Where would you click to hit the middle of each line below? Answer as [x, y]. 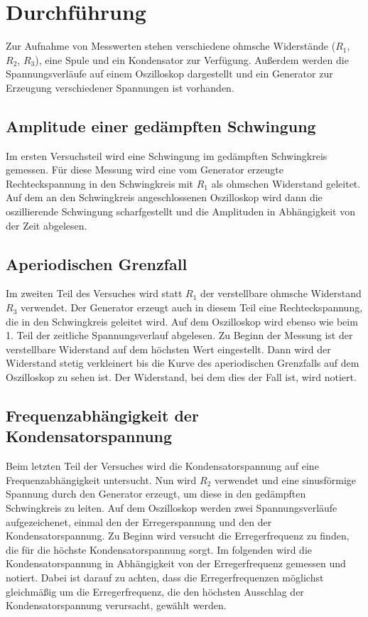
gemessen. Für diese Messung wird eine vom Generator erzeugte [145, 170]
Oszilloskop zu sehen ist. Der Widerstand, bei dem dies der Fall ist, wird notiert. [181, 377]
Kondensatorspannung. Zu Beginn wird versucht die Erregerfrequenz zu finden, [178, 536]
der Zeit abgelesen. [47, 225]
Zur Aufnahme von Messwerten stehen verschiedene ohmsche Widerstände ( [171, 46]
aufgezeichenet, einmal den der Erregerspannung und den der [139, 521]
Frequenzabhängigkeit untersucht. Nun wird [101, 479]
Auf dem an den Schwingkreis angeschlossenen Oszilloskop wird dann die [164, 197]
